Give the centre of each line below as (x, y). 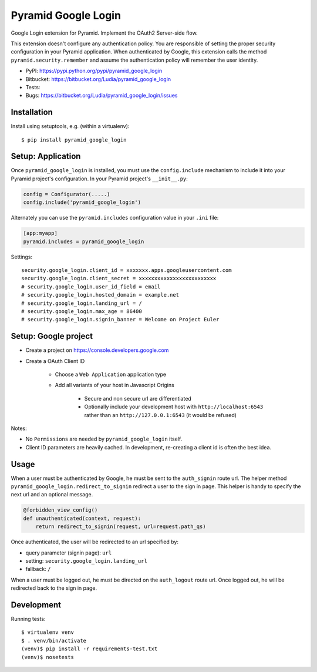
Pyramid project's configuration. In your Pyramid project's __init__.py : (99, 179)
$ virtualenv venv (48, 632)
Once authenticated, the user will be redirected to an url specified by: (95, 542)
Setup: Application (46, 157)
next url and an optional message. (52, 495)
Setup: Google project (52, 336)
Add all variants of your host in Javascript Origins (114, 385)
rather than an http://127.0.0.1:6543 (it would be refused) (161, 415)
